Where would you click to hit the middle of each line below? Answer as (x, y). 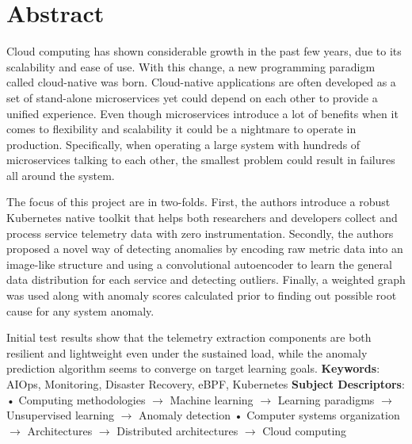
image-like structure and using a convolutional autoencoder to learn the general (199, 264)
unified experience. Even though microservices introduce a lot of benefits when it (202, 113)
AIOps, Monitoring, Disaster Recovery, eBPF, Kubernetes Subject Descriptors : (206, 384)
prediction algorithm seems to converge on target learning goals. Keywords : (193, 368)
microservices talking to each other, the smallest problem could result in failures (201, 160)
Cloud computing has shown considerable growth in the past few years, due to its (204, 51)
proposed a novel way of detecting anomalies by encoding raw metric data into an (205, 249)
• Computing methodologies (76, 399)
